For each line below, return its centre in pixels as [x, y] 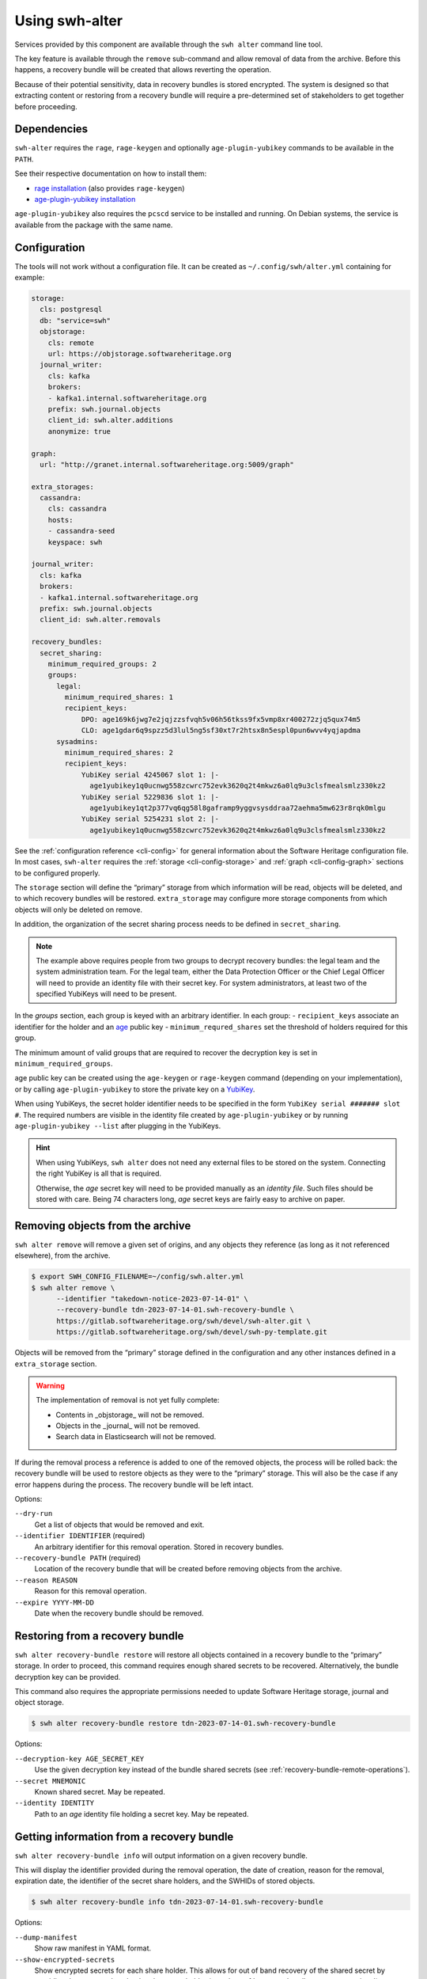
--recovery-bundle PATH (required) [78, 1558]
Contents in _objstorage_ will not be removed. [130, 1415]
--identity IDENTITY [55, 1803]
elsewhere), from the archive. [62, 1255]
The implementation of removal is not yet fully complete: [128, 1400]
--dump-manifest [46, 1937]
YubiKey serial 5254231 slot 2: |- [150, 819]
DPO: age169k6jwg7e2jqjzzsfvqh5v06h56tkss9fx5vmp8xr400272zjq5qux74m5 [221, 719]
